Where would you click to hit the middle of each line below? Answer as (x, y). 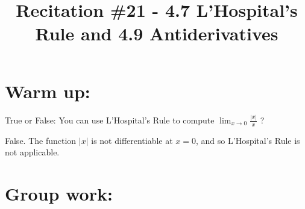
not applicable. (32, 152)
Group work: (59, 194)
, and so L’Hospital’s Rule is (248, 140)
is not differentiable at (132, 140)
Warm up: (48, 91)
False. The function (41, 140)
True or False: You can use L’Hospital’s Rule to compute (110, 120)
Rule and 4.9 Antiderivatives (157, 33)
